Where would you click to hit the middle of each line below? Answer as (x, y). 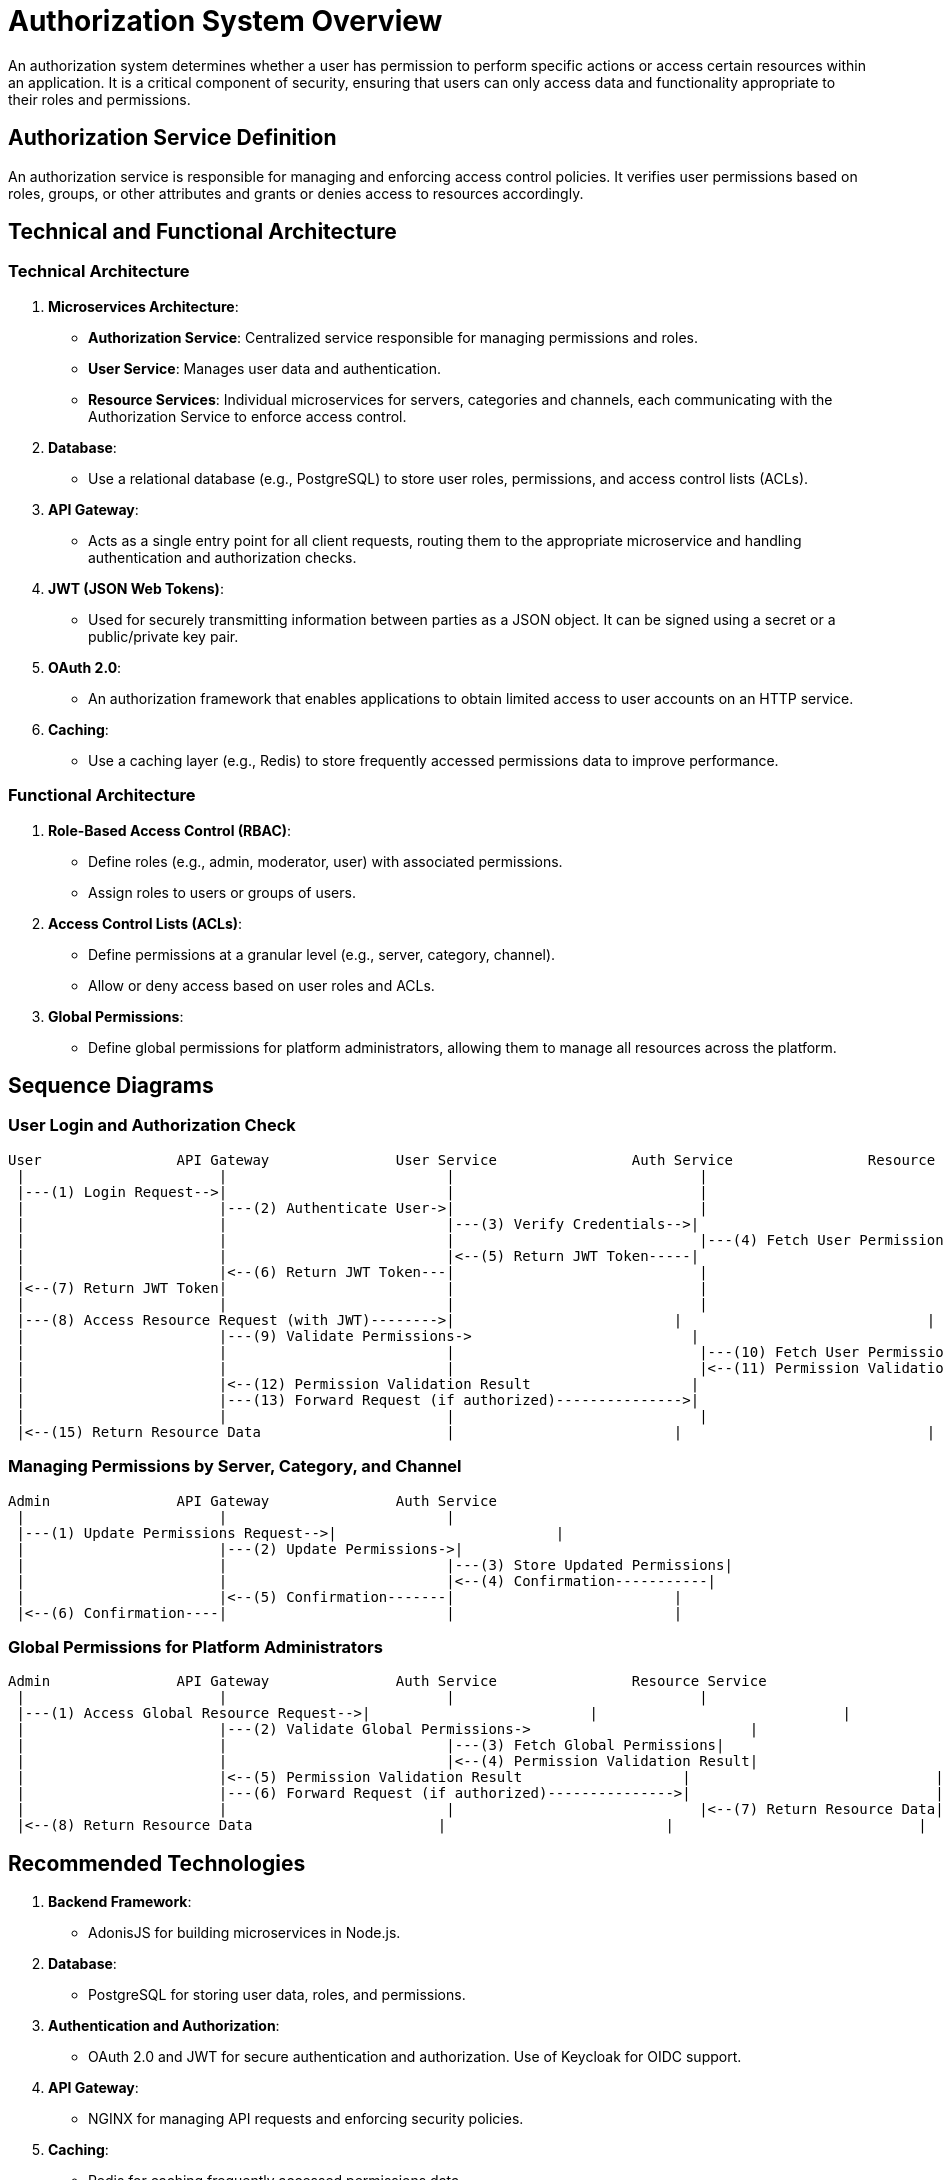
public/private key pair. (163, 636)
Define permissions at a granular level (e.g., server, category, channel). (322, 954)
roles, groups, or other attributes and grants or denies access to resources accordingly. (296, 193)
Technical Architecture (99, 271)
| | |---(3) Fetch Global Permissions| (370, 1745)
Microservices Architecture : (143, 306)
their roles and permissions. (99, 99)
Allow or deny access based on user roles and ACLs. (261, 985)
